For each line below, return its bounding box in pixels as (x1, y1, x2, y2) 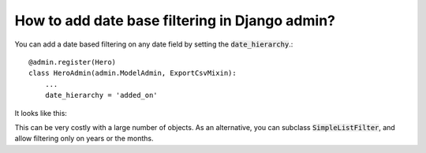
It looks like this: (14, 108, 67, 118)
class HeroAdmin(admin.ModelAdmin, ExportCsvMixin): (28, 69, 237, 78)
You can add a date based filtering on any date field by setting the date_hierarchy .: (14, 39, 293, 49)
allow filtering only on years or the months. (14, 134, 154, 144)
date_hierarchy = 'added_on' (44, 91, 158, 100)
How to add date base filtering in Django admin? (14, 12, 335, 29)
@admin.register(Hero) (28, 58, 117, 66)
